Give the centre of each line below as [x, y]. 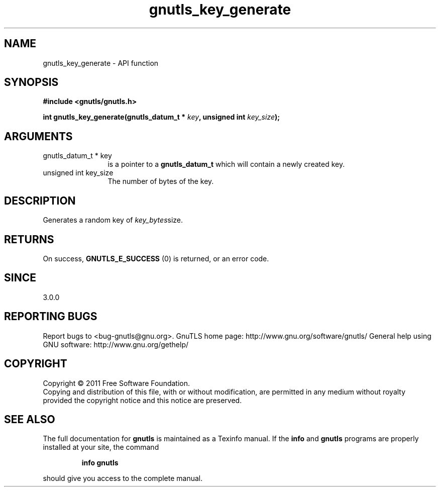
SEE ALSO [30, 419]
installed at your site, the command [101, 447]
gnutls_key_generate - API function [101, 63]
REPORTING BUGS [51, 317]
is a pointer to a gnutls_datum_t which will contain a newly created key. [226, 164]
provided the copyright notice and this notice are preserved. [142, 400]
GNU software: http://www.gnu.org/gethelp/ [116, 344]
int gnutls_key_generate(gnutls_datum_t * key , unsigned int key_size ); [161, 117]
